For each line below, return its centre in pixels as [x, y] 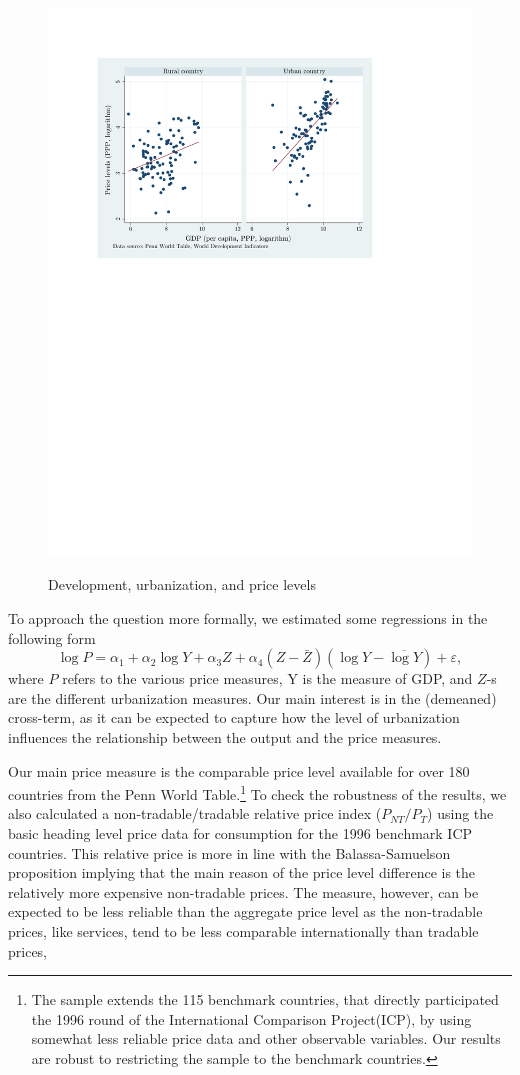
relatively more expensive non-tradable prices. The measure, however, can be [243, 891]
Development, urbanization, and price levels [182, 584]
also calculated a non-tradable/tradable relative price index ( [195, 813]
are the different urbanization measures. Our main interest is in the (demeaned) [252, 697]
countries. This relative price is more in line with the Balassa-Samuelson [229, 852]
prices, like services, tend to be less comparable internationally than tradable [243, 931]
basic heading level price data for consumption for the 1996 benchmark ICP [240, 833]
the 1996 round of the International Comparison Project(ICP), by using [251, 1018]
